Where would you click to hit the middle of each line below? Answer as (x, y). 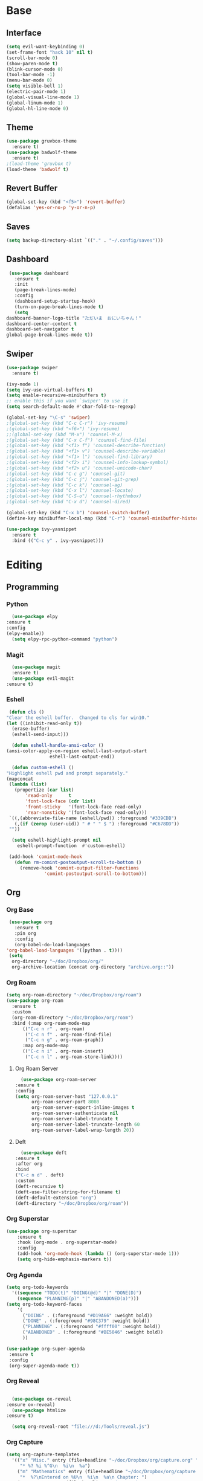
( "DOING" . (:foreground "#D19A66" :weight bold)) (87, 1315)
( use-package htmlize (39, 1410)
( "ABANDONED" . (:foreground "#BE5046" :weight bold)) (93, 1332)
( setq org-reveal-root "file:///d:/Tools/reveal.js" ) (81, 1427)
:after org (29, 1164)
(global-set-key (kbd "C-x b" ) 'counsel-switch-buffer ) (78, 513)
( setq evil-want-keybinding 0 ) (46, 47)
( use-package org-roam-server (59, 1079)
